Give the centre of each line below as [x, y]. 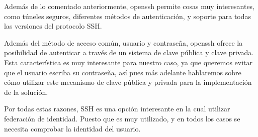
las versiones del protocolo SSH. [53, 26]
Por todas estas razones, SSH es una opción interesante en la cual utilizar [117, 109]
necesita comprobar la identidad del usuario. [72, 128]
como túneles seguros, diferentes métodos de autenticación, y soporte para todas [128, 16]
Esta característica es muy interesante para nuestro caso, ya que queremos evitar [128, 62]
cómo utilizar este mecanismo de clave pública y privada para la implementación [128, 82]
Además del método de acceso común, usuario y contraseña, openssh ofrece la [123, 42]
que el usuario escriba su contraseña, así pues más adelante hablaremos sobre [123, 72]
